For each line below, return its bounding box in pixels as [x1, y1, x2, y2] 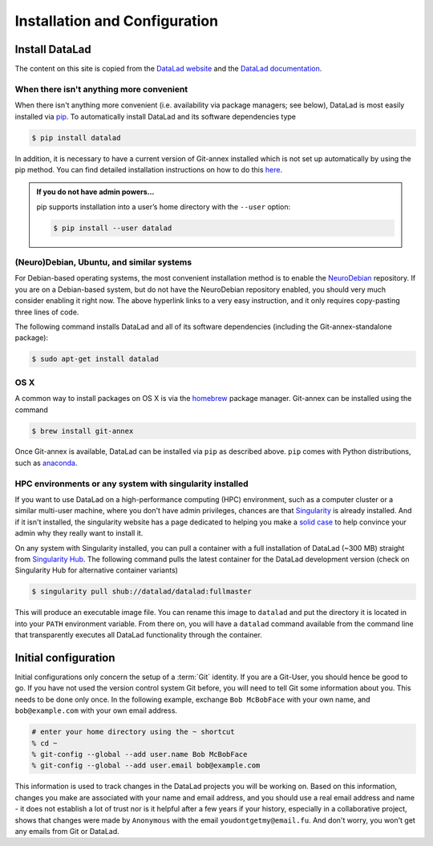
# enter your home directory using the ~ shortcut [31, 727, 236, 737]
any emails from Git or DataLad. [14, 826, 119, 836]
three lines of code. [14, 307, 79, 317]
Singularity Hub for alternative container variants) [14, 565, 178, 575]
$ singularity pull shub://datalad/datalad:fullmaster [31, 587, 252, 597]
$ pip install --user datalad [53, 223, 172, 233]
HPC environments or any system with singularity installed [14, 478, 249, 489]
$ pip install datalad [31, 133, 121, 142]
